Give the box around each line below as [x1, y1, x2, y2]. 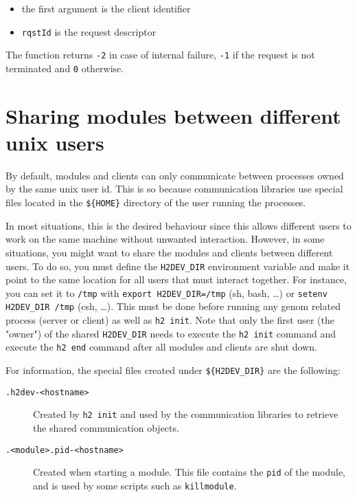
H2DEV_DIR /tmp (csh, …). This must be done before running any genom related [5, 299, 341, 313]
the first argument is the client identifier [21, 1, 191, 15]
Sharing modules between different [5, 101, 341, 129]
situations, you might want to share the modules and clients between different [5, 245, 333, 259]
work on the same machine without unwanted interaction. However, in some [5, 232, 325, 246]
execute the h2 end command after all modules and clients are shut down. [5, 340, 317, 354]
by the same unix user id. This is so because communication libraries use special [5, 181, 343, 196]
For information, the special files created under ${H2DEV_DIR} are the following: [5, 363, 341, 377]
